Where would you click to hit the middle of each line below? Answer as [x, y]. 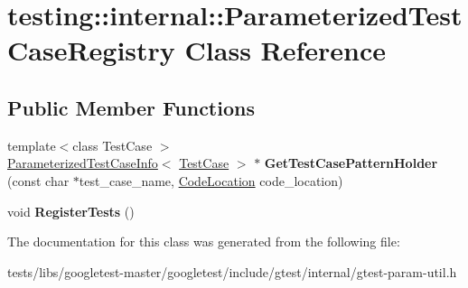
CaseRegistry [91, 50]
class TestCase [112, 145]
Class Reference [285, 50]
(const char [38, 180]
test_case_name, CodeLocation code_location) [211, 180]
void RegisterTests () [71, 211]
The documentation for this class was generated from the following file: [204, 242]
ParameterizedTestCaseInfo [83, 163]
